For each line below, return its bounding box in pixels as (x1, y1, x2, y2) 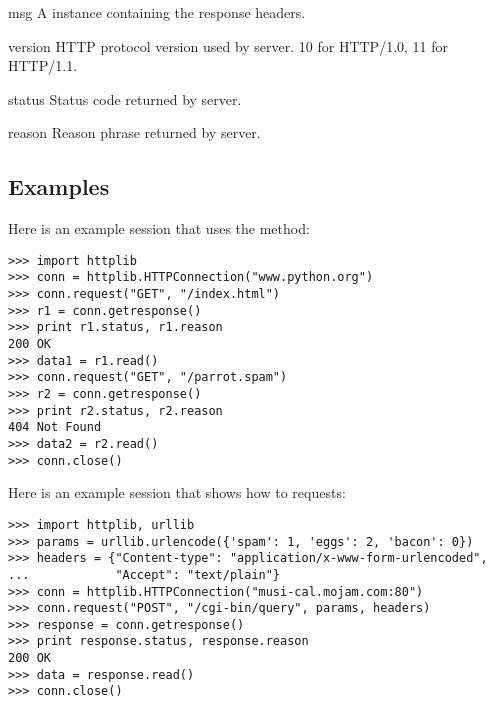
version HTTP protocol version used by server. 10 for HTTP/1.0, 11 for (8, 35, 449, 56)
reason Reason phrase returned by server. (8, 122, 261, 143)
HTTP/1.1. (8, 55, 78, 76)
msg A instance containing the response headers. (8, 2, 306, 22)
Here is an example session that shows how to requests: (8, 482, 346, 503)
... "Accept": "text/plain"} (8, 567, 281, 582)
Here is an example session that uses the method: (8, 218, 310, 239)
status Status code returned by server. (8, 88, 242, 109)
